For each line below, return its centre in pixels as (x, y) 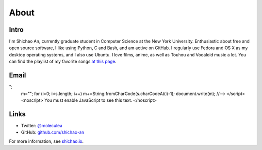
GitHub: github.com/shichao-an (53, 132)
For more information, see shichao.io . (46, 141)
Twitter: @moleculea (42, 125)
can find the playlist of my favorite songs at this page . (63, 61)
